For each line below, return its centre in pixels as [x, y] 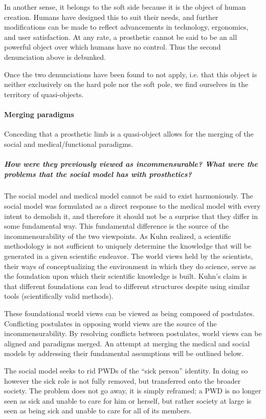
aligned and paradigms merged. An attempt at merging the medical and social [127, 343]
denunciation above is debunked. [55, 57]
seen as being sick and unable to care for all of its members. [98, 411]
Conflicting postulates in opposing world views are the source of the [110, 323]
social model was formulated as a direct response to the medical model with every [132, 206]
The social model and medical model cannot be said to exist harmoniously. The [129, 196]
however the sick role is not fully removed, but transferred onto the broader [123, 380]
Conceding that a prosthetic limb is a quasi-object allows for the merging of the [129, 134]
